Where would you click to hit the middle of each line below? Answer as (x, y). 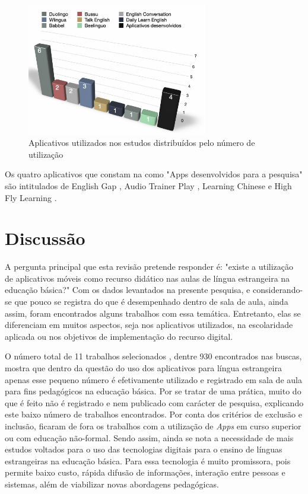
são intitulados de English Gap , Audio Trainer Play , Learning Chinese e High (148, 185)
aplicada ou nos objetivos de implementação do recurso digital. (119, 336)
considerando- (278, 290)
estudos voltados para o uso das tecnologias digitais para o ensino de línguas (144, 449)
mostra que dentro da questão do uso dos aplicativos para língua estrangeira (143, 367)
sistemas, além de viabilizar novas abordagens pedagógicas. (112, 484)
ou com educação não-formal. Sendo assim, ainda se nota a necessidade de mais (149, 437)
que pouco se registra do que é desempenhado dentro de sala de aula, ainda (151, 301)
